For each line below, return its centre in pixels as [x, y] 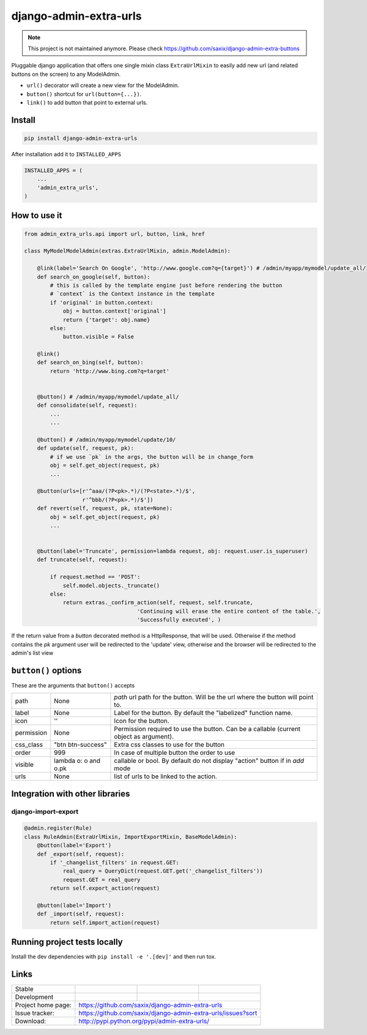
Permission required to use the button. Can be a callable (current [207, 729]
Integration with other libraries [71, 794]
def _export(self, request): [81, 854]
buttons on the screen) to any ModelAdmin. [66, 74]
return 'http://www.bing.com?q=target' [109, 371]
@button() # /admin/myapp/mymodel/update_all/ [108, 397]
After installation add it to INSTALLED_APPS [66, 154]
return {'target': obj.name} [106, 320]
